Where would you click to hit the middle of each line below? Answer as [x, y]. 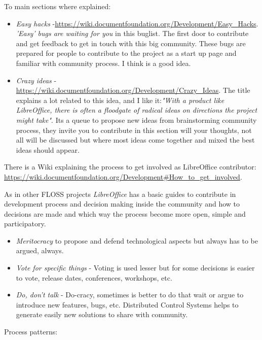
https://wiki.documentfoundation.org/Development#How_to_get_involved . [123, 176]
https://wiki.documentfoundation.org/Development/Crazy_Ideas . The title [133, 90]
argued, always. [40, 250]
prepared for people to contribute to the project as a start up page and [126, 53]
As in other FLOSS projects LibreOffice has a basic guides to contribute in [120, 194]
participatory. [25, 224]
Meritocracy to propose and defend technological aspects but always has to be [137, 240]
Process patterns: [31, 332]
